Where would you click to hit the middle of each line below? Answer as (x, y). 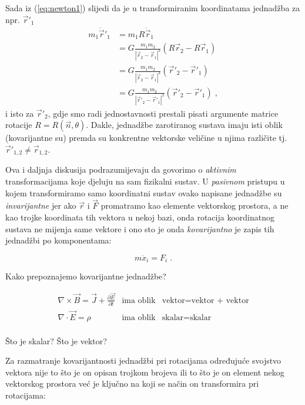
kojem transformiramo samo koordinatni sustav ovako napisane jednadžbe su (144, 192)
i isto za (20, 113)
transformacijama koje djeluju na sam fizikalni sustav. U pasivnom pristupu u (145, 181)
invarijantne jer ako (41, 205)
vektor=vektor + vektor (205, 300)
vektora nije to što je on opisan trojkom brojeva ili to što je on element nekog (145, 372)
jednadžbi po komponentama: (58, 240)
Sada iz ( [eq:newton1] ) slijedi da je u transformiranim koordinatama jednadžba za (153, 8)
